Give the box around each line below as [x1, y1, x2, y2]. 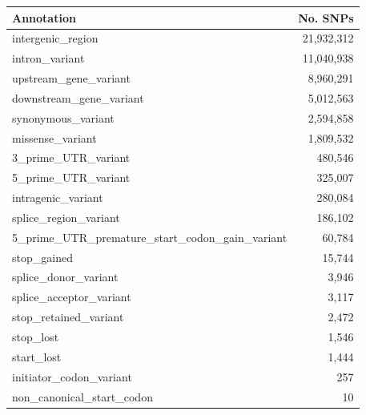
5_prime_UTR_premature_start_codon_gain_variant [12, 228, 288, 245]
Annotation [12, 9, 76, 26]
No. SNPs [298, 9, 354, 26]
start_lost [12, 348, 62, 365]
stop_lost [12, 328, 59, 344]
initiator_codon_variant [12, 368, 132, 385]
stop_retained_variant [12, 308, 124, 325]
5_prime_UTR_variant [12, 169, 131, 186]
